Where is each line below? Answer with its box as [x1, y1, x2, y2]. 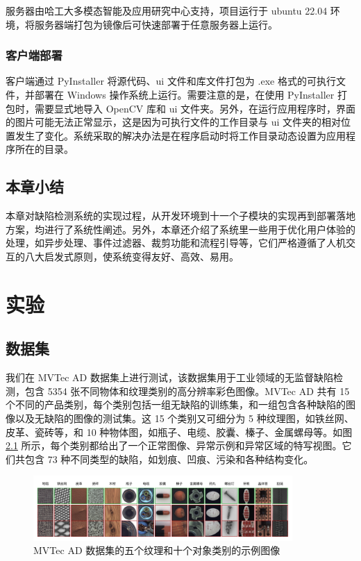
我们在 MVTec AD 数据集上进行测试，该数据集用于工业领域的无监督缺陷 [6, 370, 333, 385]
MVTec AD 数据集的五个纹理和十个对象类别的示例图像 [33, 543, 280, 558]
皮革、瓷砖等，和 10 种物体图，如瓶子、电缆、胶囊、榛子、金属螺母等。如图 [6, 424, 353, 439]
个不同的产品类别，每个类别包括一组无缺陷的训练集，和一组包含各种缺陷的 [6, 397, 346, 412]
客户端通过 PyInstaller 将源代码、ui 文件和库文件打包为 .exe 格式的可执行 [6, 74, 336, 88]
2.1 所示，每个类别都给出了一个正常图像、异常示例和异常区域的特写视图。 [6, 438, 342, 453]
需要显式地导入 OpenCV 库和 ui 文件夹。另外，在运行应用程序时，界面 [34, 101, 355, 115]
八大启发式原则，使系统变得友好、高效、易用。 [24, 249, 239, 263]
